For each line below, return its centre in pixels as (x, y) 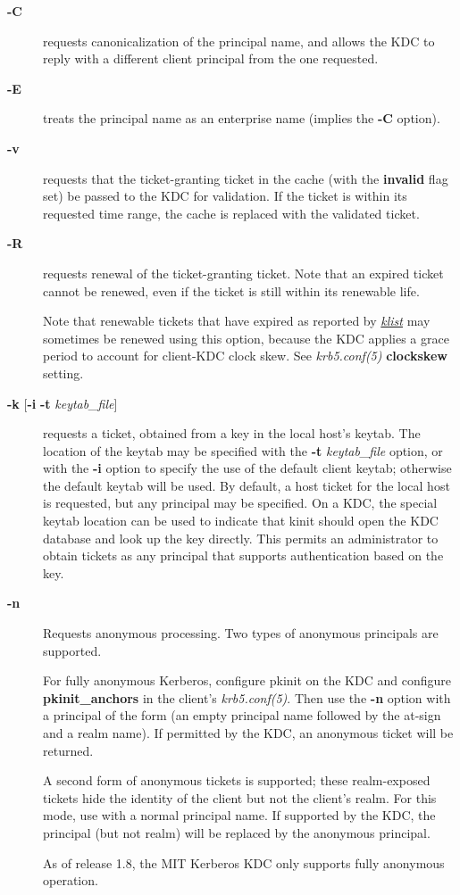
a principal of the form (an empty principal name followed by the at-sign (242, 715)
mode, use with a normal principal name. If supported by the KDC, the (239, 815)
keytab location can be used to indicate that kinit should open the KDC (241, 521)
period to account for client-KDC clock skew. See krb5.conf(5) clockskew (245, 356)
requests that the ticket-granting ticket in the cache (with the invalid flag (246, 178)
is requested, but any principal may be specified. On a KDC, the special (240, 503)
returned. (68, 750)
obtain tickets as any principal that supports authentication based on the (243, 555)
